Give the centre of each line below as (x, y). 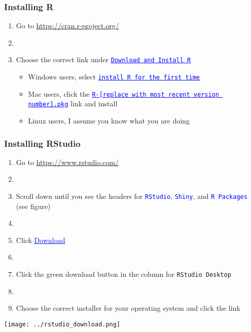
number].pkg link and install (73, 103)
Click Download (41, 240)
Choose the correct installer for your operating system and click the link (128, 308)
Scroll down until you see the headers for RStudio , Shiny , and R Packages (132, 196)
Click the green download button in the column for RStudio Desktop (123, 274)
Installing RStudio (42, 143)
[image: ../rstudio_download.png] (62, 324)
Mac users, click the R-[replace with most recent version (123, 93)
